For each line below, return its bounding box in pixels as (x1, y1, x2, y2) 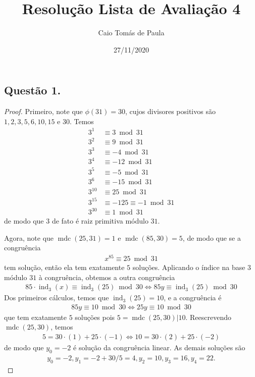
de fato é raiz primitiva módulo (52, 216, 148, 226)
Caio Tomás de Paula (98, 27, 165, 38)
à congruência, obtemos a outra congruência (38, 272, 175, 282)
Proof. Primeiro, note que (4, 106, 83, 117)
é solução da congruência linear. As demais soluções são (73, 342, 245, 353)
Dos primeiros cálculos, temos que (4, 292, 109, 303)
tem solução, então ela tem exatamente (4, 261, 125, 272)
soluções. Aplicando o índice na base (132, 261, 245, 272)
